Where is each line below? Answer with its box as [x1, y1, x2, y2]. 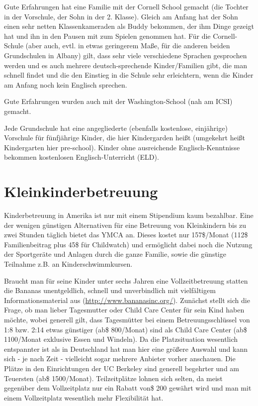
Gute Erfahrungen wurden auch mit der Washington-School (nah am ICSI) [4, 96, 233, 106]
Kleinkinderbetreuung [4, 181, 158, 202]
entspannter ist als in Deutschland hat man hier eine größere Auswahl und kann [4, 343, 248, 354]
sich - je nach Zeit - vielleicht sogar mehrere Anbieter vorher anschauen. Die [4, 353, 236, 364]
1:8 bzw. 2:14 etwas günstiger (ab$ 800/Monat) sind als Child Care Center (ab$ [4, 324, 247, 334]
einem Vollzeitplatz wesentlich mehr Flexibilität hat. [4, 392, 164, 403]
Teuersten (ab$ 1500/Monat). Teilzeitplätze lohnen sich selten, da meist [4, 373, 223, 383]
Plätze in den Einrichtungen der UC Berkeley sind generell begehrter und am [4, 363, 240, 373]
